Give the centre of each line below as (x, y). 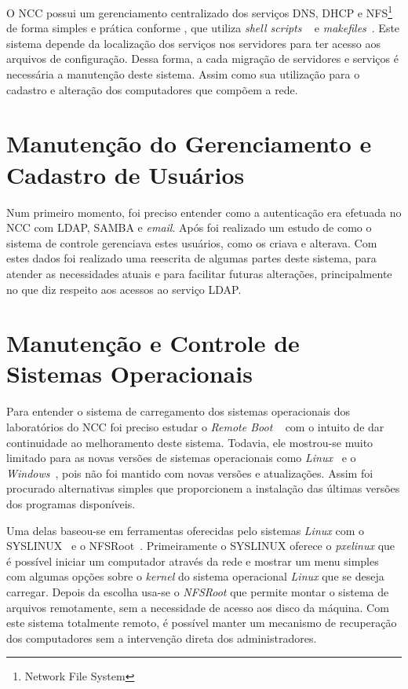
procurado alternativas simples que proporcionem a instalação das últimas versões (203, 488)
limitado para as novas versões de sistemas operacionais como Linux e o (181, 458)
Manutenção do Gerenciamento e (189, 143)
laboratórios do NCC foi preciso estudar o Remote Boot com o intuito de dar (195, 427)
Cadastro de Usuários (126, 174)
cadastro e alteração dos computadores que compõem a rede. (152, 89)
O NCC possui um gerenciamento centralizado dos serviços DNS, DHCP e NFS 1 (200, 11)
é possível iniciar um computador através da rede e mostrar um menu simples (193, 561)
